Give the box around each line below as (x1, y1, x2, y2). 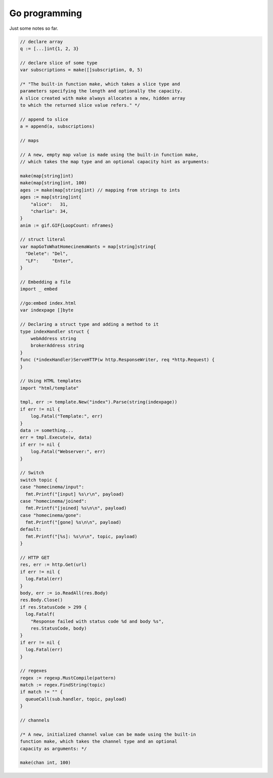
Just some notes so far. (9, 25, 58, 31)
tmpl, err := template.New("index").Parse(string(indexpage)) (20, 399, 177, 405)
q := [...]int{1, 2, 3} (20, 45, 79, 52)
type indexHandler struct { (20, 328, 89, 334)
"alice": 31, (30, 201, 68, 207)
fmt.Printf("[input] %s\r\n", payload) (25, 491, 124, 497)
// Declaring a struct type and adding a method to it (20, 321, 159, 327)
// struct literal (20, 236, 66, 242)
